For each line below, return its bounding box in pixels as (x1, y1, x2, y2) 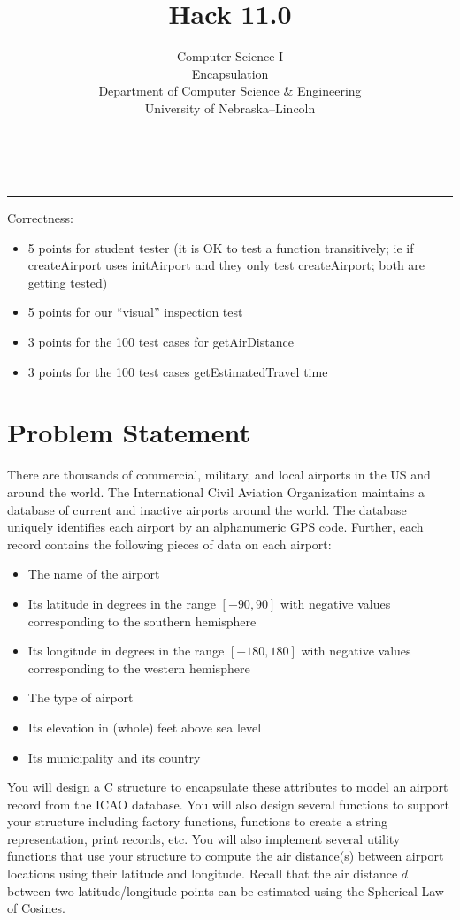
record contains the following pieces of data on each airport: (7, 534, 332, 553)
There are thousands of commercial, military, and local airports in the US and (7, 465, 431, 484)
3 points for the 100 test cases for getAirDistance (27, 333, 294, 351)
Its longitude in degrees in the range (27, 641, 225, 660)
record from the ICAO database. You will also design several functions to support (7, 794, 449, 813)
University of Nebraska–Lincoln (144, 98, 316, 117)
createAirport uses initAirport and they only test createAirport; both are (27, 256, 425, 274)
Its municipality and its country (27, 747, 201, 766)
